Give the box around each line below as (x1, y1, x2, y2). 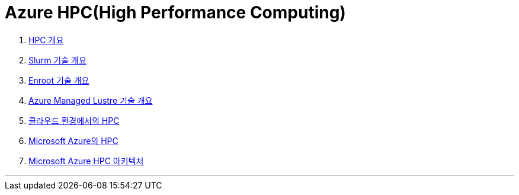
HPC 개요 (28, 34, 64, 45)
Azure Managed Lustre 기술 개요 (28, 95, 153, 106)
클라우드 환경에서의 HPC (28, 115, 120, 126)
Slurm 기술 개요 (28, 55, 86, 65)
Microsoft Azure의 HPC (28, 135, 118, 146)
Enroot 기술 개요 (28, 75, 89, 85)
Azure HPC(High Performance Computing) (5, 2, 346, 23)
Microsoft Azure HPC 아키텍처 (28, 155, 144, 166)
